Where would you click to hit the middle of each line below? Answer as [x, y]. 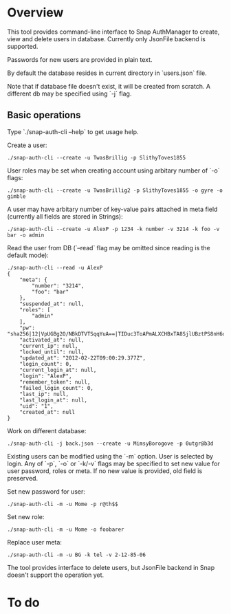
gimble [16, 196]
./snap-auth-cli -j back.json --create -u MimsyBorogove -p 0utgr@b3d [110, 443]
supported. [23, 46]
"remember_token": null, [55, 382]
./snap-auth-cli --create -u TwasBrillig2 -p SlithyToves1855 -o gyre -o [115, 190]
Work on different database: [47, 430]
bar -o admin [26, 235]
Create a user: [27, 145]
